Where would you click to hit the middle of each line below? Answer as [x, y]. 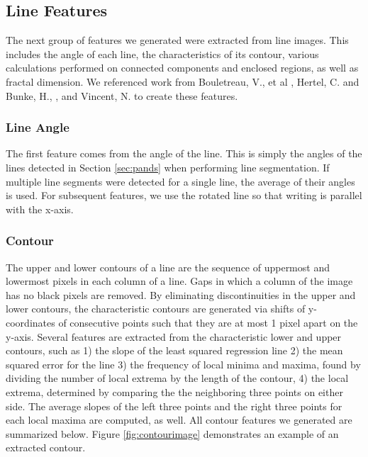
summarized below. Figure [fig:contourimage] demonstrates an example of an [172, 433]
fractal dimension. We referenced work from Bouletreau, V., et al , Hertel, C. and [183, 81]
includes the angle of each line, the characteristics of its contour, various [162, 53]
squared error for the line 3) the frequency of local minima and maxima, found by [183, 364]
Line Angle [38, 127]
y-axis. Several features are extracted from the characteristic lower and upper [174, 336]
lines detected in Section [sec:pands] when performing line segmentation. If [168, 167]
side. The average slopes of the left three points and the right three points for [174, 406]
